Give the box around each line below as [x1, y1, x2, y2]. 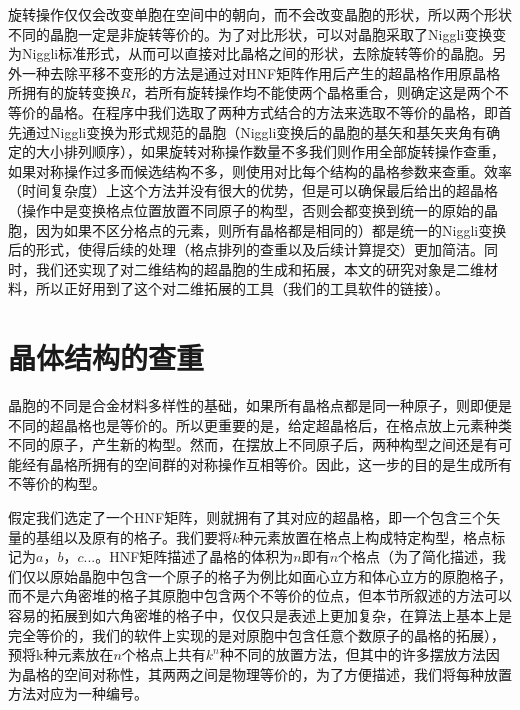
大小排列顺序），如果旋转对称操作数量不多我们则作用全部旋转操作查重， [35, 141, 505, 162]
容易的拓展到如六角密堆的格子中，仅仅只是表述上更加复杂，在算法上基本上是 [8, 604, 512, 625]
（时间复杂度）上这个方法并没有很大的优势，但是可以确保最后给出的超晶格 [8, 180, 498, 201]
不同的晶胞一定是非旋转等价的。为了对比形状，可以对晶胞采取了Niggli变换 [8, 23, 493, 44]
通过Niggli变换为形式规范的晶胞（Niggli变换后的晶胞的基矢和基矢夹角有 [21, 121, 487, 142]
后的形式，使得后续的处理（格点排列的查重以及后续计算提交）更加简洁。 [8, 239, 484, 260]
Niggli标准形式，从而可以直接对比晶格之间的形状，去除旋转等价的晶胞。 [21, 43, 493, 64]
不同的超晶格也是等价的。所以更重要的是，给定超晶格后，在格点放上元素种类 [8, 414, 512, 435]
